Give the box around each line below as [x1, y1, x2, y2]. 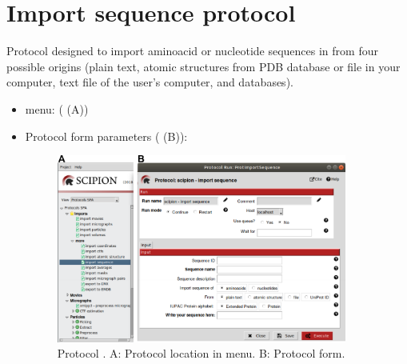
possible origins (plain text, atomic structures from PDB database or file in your [6, 58, 401, 74]
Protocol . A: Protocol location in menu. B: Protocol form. [57, 345, 345, 362]
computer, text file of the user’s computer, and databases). [6, 74, 293, 90]
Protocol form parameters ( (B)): [25, 127, 188, 144]
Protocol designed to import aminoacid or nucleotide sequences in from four [6, 42, 378, 59]
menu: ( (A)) [25, 100, 89, 117]
